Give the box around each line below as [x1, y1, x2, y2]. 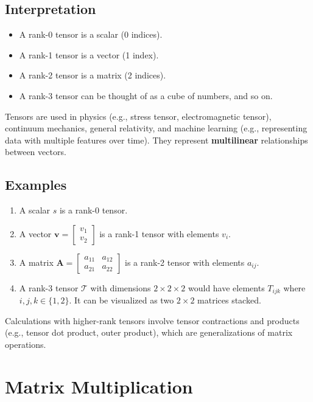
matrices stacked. [197, 294, 261, 307]
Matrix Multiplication [5, 373, 193, 398]
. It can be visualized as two [69, 294, 174, 307]
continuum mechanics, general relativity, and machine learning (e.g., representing [5, 122, 308, 134]
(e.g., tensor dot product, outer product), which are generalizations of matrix [5, 326, 293, 339]
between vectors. [5, 145, 66, 158]
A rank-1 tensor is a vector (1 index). [19, 48, 159, 61]
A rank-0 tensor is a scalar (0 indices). [19, 28, 163, 41]
